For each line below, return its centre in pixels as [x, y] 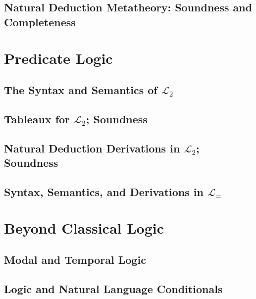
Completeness [40, 22]
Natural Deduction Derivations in [92, 148]
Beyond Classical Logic [84, 228]
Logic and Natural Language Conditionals [113, 288]
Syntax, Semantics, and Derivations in [104, 191]
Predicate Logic [58, 58]
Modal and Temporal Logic [75, 259]
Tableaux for [37, 119]
